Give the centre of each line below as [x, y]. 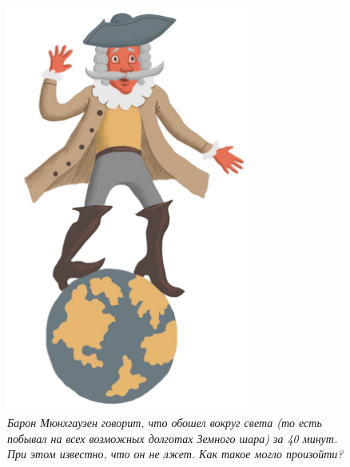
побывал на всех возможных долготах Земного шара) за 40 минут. [173, 438]
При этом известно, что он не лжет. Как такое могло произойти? [175, 454]
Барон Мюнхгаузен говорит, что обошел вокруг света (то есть [165, 423]
